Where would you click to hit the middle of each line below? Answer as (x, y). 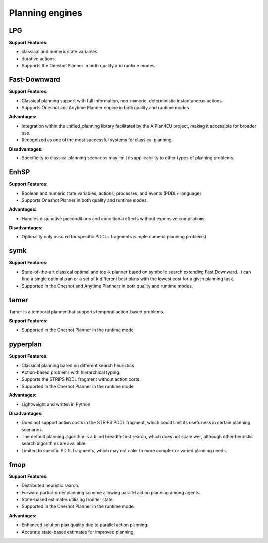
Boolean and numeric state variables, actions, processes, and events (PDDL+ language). (112, 193)
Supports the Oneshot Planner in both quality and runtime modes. (89, 66)
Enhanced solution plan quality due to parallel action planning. (85, 525)
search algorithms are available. (54, 443)
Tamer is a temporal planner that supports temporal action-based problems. (87, 312)
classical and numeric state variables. (60, 52)
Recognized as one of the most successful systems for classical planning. (97, 140)
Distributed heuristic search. (50, 486)
